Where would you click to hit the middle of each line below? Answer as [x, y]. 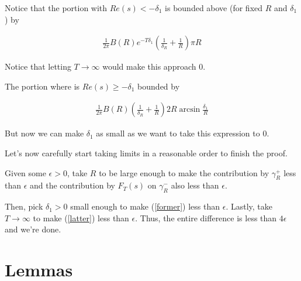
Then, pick [24, 206]
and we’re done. [33, 229]
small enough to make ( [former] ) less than [145, 206]
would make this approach [149, 66]
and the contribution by [72, 185]
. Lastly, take [249, 206]
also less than [195, 185]
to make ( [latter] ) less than [81, 217]
